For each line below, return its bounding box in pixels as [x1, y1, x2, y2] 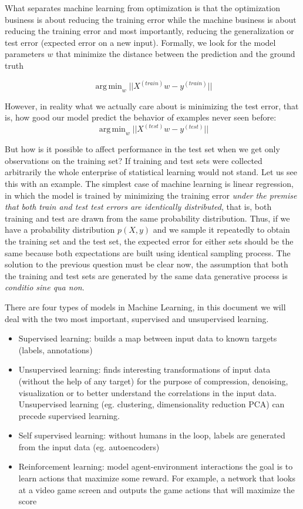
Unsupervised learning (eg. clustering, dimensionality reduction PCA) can [18, 398, 285, 410]
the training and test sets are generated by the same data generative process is [5, 269, 288, 282]
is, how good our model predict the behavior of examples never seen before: [5, 111, 277, 123]
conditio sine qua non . [5, 281, 85, 293]
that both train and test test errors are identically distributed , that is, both [5, 200, 272, 213]
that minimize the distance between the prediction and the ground [56, 48, 295, 60]
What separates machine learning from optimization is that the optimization [5, 2, 280, 14]
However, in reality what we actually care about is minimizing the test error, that [5, 99, 299, 112]
